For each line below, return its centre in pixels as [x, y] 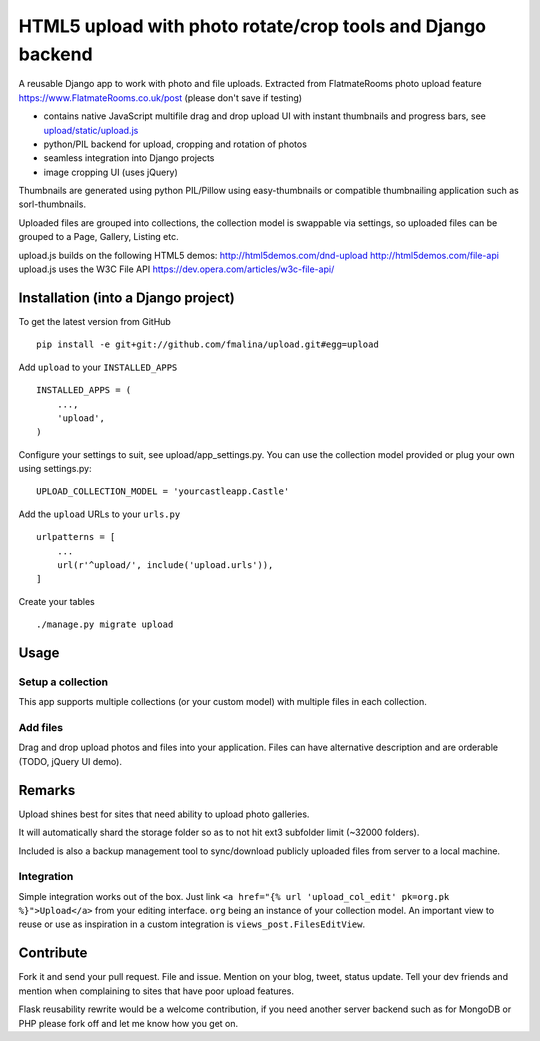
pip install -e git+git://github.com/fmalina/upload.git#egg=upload [207, 344]
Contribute [53, 953]
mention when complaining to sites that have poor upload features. [156, 991]
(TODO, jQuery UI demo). [70, 761]
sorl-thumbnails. [52, 204]
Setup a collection [63, 682]
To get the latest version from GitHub [95, 321]
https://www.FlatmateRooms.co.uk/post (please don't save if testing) [160, 97]
